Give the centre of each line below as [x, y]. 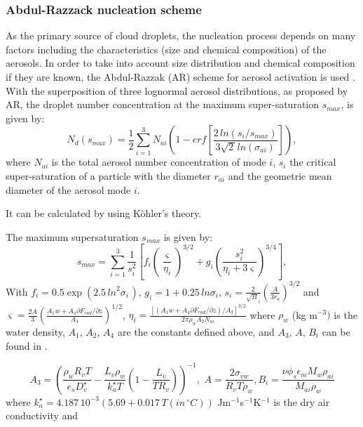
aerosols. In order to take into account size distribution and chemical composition [180, 63]
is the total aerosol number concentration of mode [159, 162]
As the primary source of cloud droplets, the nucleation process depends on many [181, 35]
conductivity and [42, 415]
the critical [313, 162]
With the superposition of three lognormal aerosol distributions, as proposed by [177, 90]
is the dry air [302, 401]
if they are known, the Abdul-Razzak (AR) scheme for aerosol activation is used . [180, 77]
